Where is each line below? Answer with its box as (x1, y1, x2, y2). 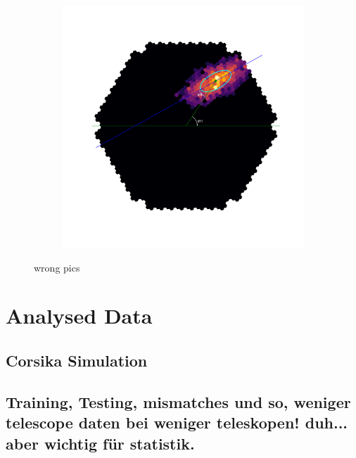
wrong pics (34, 260, 80, 274)
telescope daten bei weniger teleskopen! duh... (6, 412, 348, 433)
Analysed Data (6, 301, 153, 330)
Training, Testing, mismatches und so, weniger (6, 390, 351, 412)
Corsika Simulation (6, 349, 148, 371)
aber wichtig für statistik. (6, 432, 195, 454)
